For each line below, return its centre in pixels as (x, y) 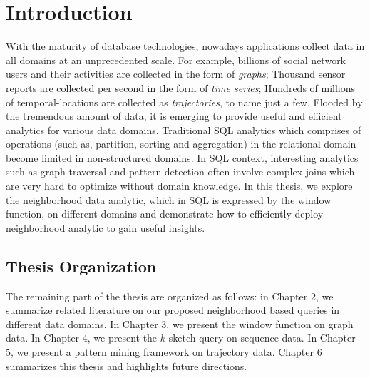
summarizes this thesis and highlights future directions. (127, 366)
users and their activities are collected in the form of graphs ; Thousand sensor (176, 74)
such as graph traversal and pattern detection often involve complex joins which (180, 172)
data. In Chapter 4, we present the (82, 338)
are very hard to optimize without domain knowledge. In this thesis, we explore (179, 186)
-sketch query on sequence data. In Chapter (261, 338)
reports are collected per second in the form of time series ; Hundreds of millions (181, 87)
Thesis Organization (81, 266)
